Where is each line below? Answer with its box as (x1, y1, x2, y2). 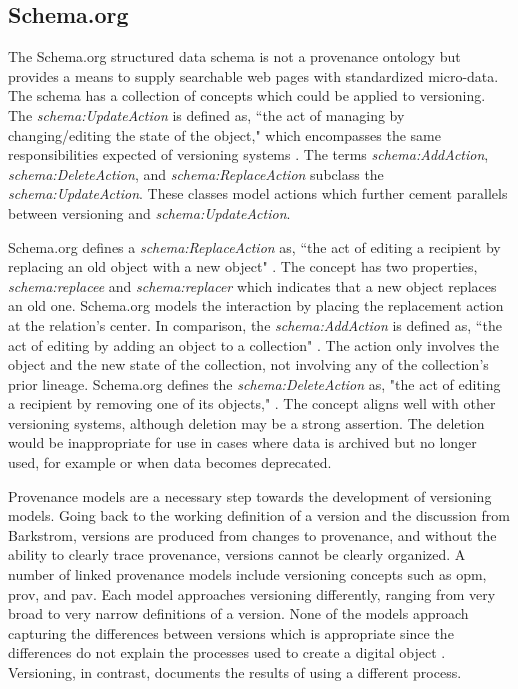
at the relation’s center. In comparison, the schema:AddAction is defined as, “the (8, 314, 502, 335)
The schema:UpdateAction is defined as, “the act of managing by (8, 104, 405, 125)
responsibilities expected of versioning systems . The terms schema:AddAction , (8, 144, 489, 165)
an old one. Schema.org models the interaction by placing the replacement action (8, 295, 504, 316)
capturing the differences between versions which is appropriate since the (8, 622, 454, 643)
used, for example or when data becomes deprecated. (8, 452, 332, 473)
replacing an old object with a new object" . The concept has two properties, (8, 256, 478, 277)
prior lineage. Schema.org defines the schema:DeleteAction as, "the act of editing (8, 373, 501, 394)
